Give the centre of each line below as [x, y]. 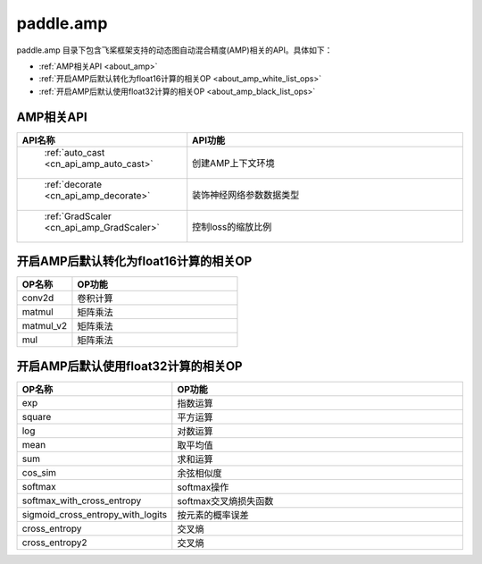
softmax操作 [203, 487]
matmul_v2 [45, 326]
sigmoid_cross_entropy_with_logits [95, 514]
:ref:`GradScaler [78, 216]
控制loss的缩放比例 [232, 226]
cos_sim [39, 472]
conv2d [38, 298]
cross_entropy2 [55, 543]
